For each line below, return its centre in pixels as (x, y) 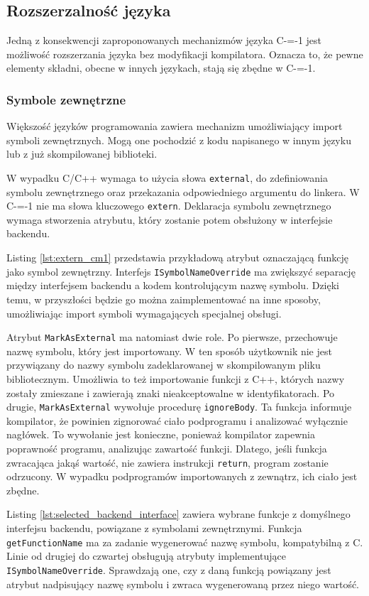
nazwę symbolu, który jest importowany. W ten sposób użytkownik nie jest (169, 351)
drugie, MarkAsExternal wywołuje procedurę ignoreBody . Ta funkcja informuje (179, 407)
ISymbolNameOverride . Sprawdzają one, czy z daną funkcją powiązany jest (169, 569)
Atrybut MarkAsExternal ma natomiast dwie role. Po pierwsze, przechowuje (172, 337)
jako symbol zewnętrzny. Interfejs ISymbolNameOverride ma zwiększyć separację (181, 271)
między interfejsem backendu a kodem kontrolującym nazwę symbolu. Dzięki (173, 285)
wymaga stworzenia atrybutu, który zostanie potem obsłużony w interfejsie (170, 219)
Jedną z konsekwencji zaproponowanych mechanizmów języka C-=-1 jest (164, 40)
